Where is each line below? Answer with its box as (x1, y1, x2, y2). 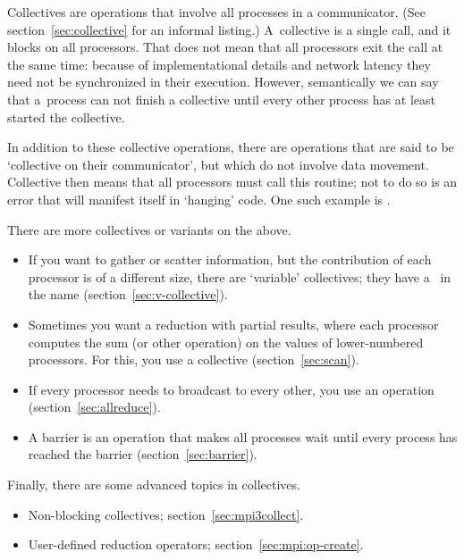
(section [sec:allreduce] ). (28, 397, 161, 416)
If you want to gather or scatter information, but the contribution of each (28, 250, 432, 269)
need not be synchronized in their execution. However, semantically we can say (7, 72, 439, 91)
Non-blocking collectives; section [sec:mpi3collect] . (28, 505, 304, 523)
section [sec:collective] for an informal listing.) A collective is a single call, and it (7, 20, 451, 38)
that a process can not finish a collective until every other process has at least (7, 89, 435, 108)
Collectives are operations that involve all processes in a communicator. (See (7, 3, 426, 21)
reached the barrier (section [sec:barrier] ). (28, 445, 257, 464)
